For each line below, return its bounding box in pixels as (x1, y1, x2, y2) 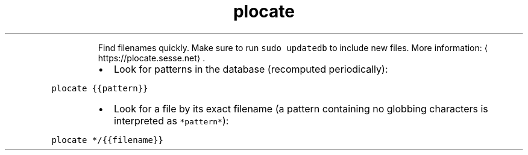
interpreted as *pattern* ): (113, 114, 229, 127)
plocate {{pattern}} (51, 83, 148, 93)
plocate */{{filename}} (51, 135, 163, 145)
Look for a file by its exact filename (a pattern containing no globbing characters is (113, 102, 488, 115)
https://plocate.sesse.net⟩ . (98, 52, 206, 63)
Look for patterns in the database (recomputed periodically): (113, 62, 388, 75)
